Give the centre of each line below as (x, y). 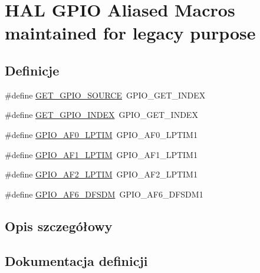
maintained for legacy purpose (130, 33)
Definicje (32, 70)
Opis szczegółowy (59, 226)
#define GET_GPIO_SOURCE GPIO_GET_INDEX (105, 95)
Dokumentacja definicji (76, 260)
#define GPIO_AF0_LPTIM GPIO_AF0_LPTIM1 (101, 134)
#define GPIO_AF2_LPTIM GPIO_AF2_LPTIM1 (101, 174)
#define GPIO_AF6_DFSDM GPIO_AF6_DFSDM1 (104, 194)
